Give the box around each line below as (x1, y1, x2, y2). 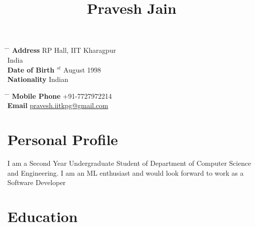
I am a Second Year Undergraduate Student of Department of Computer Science (7, 158, 251, 168)
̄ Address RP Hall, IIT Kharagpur (7, 45, 116, 55)
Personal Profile (7, 129, 118, 150)
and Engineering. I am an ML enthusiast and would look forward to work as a (7, 167, 244, 178)
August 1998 (63, 64, 101, 75)
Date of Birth (7, 64, 55, 75)
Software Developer (7, 177, 66, 188)
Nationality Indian (7, 74, 69, 84)
